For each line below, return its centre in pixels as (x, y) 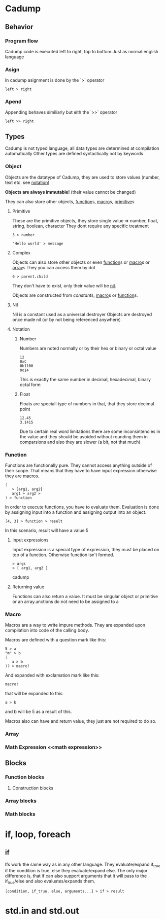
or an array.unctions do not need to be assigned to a (66, 601)
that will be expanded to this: (34, 694)
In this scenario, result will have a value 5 (47, 530)
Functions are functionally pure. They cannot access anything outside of (79, 465)
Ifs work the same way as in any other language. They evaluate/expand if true (83, 865)
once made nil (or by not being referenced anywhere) (66, 319)
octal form (30, 385)
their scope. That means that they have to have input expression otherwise (81, 470)
